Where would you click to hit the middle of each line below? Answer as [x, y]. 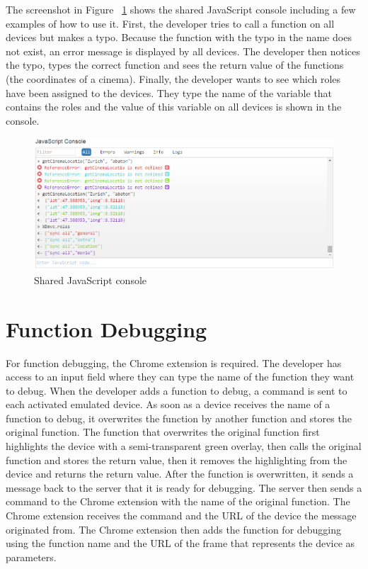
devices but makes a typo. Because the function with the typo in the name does [179, 37]
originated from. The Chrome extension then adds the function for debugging [174, 529]
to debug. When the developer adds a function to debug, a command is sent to [177, 390]
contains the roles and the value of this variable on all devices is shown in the [174, 107]
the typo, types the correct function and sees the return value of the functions [175, 65]
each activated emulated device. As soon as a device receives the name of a [168, 404]
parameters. [31, 557]
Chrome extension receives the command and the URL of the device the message [181, 516]
